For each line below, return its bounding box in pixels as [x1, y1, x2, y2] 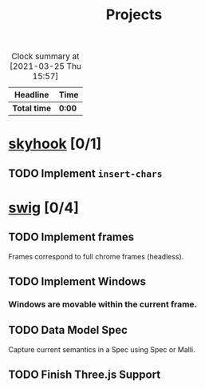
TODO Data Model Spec [8, 323, 128, 337]
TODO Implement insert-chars [8, 166, 163, 180]
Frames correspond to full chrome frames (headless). [8, 251, 184, 261]
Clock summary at [11, 50, 80, 62]
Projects [105, 6, 163, 24]
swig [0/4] [8, 199, 80, 217]
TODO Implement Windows [8, 275, 146, 289]
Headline [14, 90, 49, 101]
